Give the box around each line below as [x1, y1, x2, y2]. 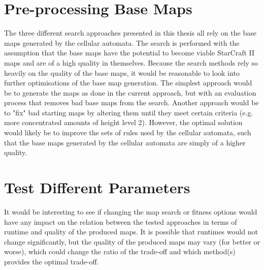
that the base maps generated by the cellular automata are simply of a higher [4, 137, 246, 147]
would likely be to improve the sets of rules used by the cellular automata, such [4, 127, 251, 138]
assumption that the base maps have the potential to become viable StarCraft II [4, 47, 255, 58]
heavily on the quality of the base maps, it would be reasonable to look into [4, 67, 240, 78]
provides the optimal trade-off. [4, 256, 99, 266]
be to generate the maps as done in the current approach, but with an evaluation [4, 87, 256, 98]
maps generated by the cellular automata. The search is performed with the [4, 37, 240, 48]
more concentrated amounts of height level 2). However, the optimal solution [4, 117, 243, 128]
